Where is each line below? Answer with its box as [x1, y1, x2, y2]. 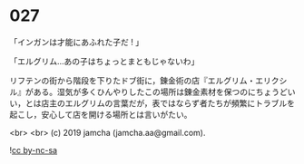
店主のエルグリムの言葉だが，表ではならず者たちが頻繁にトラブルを [40, 97, 295, 109]
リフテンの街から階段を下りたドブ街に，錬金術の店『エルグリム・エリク [9, 74, 279, 86]
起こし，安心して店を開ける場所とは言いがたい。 [9, 109, 192, 120]
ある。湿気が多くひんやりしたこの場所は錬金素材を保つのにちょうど [33, 86, 288, 97]
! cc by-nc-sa [9, 144, 57, 155]
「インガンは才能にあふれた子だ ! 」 [9, 36, 143, 47]
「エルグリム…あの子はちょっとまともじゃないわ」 [9, 55, 200, 66]
